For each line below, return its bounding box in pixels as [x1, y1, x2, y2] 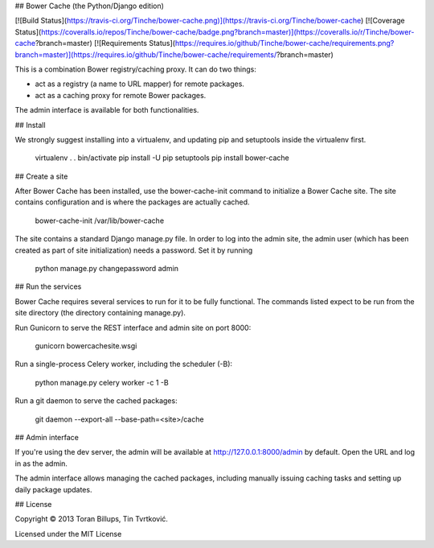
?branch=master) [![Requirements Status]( [35, 39, 176, 48]
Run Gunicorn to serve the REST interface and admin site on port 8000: [14, 323, 252, 332]
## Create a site [14, 171, 68, 181]
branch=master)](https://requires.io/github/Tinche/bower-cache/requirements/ [14, 49, 277, 60]
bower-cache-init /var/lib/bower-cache [35, 216, 165, 225]
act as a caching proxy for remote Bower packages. [35, 90, 207, 100]
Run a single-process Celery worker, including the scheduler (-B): [14, 359, 233, 369]
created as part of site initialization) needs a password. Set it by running [14, 245, 253, 255]
